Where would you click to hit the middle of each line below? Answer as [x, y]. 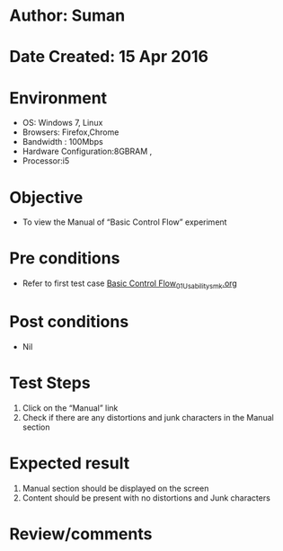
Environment [58, 98]
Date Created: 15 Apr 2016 [109, 57]
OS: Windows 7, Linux [62, 123]
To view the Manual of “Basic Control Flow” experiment [124, 222]
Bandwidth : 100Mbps [62, 142]
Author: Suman [67, 16]
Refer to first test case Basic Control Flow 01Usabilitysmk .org [130, 284]
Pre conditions [65, 258]
